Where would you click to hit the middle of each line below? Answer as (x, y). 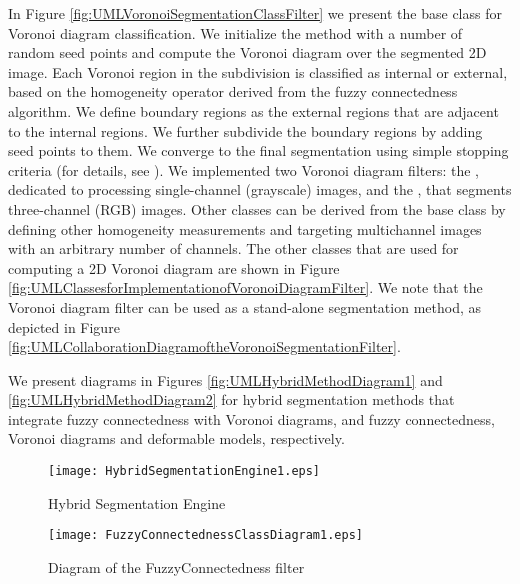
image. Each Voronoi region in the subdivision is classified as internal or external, (258, 71)
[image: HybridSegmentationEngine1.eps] (184, 471)
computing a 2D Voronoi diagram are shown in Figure (174, 267)
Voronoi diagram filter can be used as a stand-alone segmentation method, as (244, 306)
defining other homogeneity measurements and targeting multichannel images (245, 228)
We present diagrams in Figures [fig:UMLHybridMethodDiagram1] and (225, 379)
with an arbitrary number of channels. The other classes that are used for (233, 248)
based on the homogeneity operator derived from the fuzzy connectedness (233, 91)
